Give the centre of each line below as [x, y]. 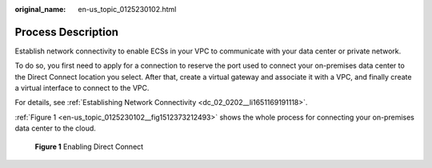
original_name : [40, 9]
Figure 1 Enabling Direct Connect [89, 147]
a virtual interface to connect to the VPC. [82, 88]
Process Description [67, 32]
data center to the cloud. [55, 128]
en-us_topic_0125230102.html [127, 9]
